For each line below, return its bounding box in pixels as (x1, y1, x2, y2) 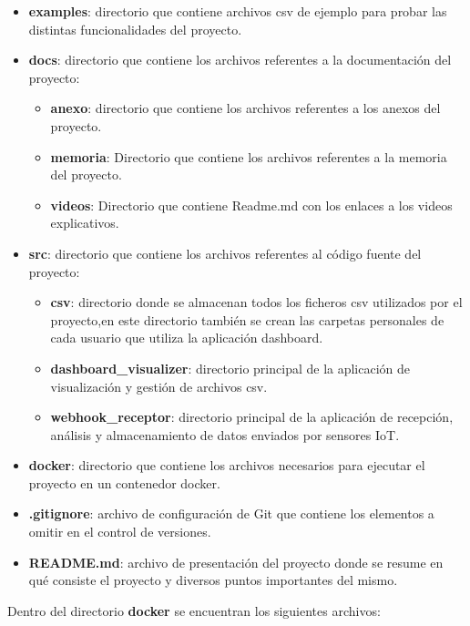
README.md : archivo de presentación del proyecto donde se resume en (28, 552, 444, 571)
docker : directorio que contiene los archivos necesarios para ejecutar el (28, 456, 425, 475)
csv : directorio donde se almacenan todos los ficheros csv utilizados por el (50, 292, 463, 312)
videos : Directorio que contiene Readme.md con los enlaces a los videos (50, 195, 453, 214)
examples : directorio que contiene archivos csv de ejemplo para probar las (28, 2, 447, 20)
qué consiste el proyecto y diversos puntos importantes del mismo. (28, 570, 398, 590)
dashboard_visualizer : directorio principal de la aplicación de (50, 358, 411, 377)
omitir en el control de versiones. (28, 522, 211, 541)
